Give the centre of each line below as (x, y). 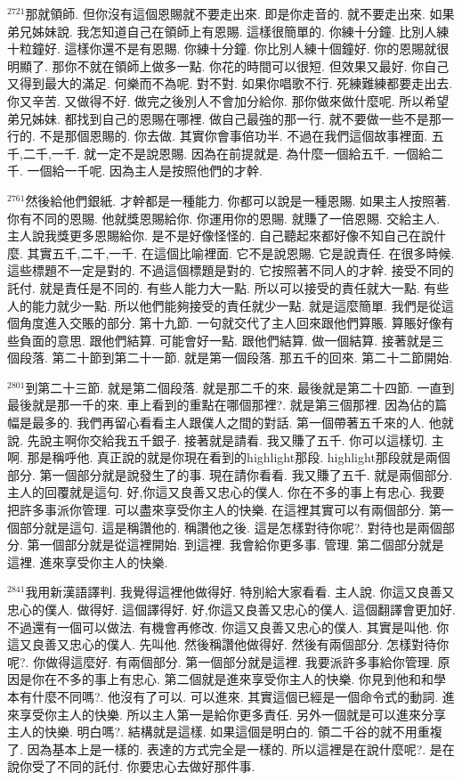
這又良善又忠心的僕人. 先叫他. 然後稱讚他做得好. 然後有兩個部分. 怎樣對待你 (228, 644)
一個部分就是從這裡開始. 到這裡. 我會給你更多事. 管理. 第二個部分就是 (242, 545)
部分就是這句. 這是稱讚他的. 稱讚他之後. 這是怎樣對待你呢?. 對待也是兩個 (231, 527)
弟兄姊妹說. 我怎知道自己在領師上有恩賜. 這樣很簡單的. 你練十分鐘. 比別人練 (228, 31)
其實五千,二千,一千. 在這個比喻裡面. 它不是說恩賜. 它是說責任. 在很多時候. (241, 252)
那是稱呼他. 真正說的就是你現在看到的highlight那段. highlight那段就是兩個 (239, 457)
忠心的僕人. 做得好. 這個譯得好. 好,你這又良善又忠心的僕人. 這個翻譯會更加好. (231, 609)
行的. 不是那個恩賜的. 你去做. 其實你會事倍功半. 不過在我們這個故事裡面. (218, 136)
